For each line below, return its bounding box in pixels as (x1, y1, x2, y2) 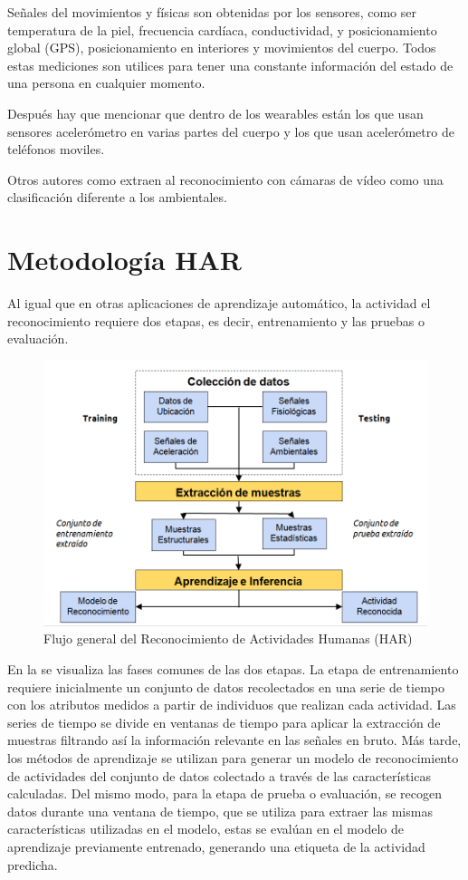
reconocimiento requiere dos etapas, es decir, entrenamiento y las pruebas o (7, 311, 425, 330)
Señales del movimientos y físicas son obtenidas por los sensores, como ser (7, 3, 417, 21)
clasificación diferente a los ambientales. (7, 188, 227, 207)
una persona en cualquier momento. (7, 73, 205, 92)
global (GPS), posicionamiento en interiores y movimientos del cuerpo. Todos (7, 38, 436, 57)
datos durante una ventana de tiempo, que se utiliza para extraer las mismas (7, 801, 433, 820)
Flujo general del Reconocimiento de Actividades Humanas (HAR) (43, 629, 413, 648)
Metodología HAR (7, 241, 242, 278)
